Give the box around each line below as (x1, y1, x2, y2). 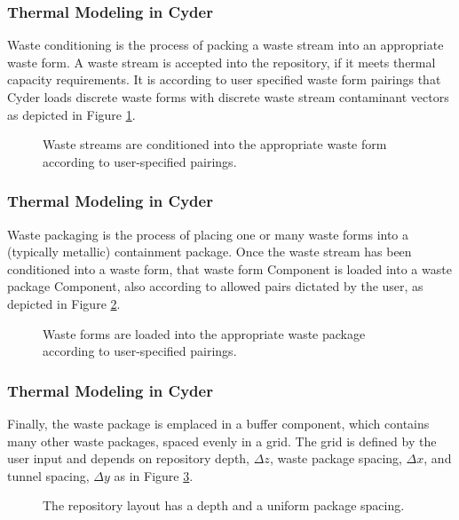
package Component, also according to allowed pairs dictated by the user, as (7, 277, 423, 295)
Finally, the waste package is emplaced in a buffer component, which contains (7, 414, 430, 432)
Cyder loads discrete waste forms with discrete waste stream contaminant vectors (7, 88, 449, 106)
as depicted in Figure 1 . (7, 105, 136, 123)
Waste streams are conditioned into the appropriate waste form (43, 135, 387, 154)
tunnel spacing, (7, 466, 90, 485)
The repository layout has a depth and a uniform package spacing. (43, 496, 405, 515)
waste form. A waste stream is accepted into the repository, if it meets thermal (7, 52, 436, 71)
